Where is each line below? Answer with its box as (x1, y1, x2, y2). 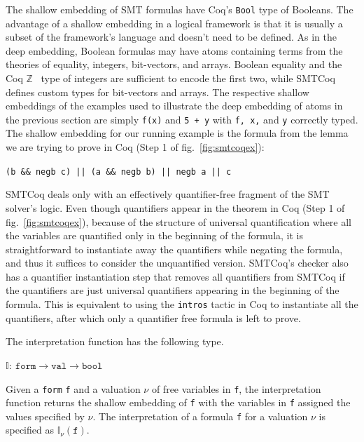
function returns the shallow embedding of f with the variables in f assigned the (6, 395, 351, 410)
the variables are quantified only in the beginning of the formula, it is (6, 228, 303, 243)
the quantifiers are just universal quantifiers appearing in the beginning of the (6, 283, 339, 297)
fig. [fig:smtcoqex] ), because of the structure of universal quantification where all (6, 214, 352, 229)
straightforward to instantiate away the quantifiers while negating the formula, (6, 241, 343, 256)
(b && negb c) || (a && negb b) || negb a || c (6, 166, 232, 177)
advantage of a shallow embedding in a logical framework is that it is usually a (6, 15, 343, 30)
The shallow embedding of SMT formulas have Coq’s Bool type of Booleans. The (6, 2, 353, 16)
